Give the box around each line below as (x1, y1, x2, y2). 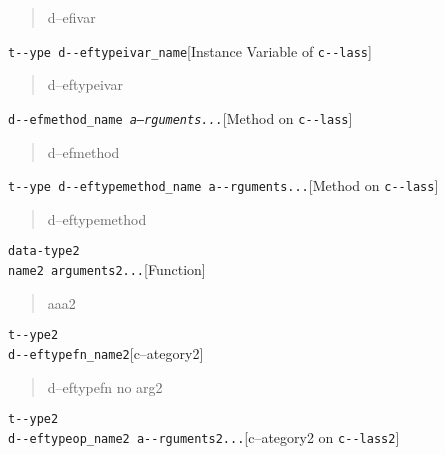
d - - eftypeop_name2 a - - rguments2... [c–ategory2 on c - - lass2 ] (8, 426, 400, 447)
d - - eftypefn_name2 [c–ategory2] (8, 342, 204, 363)
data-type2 (8, 244, 80, 259)
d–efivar (47, 7, 96, 27)
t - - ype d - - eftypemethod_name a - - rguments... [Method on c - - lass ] (8, 175, 439, 196)
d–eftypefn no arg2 (47, 376, 163, 397)
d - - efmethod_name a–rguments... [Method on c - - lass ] (8, 107, 353, 128)
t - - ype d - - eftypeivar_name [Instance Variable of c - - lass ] (8, 40, 372, 61)
